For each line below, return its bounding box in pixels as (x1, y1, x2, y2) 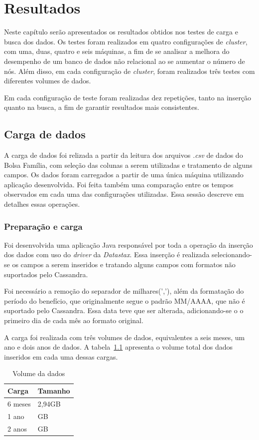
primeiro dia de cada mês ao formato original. (4, 315, 143, 326)
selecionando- (212, 249, 253, 260)
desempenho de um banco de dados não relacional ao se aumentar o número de (4, 55, 245, 66)
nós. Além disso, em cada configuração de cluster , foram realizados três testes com (4, 65, 255, 76)
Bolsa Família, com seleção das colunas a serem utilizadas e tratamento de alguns (4, 159, 253, 170)
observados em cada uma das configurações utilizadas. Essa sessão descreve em (4, 189, 244, 199)
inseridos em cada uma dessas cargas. (4, 351, 118, 362)
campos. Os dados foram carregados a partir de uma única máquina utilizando (4, 169, 244, 180)
